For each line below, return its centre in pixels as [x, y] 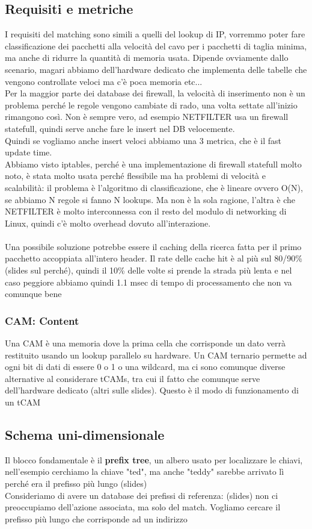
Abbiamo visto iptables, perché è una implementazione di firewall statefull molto [153, 164]
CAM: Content [42, 320]
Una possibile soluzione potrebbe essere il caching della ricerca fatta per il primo [153, 246]
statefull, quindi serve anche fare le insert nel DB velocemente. [120, 128]
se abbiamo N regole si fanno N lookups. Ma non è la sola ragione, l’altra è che [150, 199]
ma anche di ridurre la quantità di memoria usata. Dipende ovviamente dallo [147, 58]
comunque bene [33, 294]
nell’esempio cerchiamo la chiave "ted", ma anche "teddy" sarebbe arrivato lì [145, 471]
